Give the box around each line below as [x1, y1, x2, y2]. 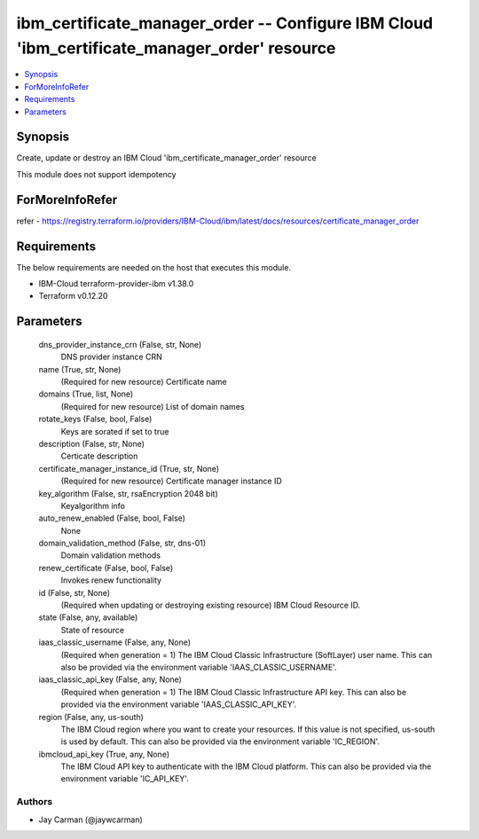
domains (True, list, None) [38, 388, 134, 399]
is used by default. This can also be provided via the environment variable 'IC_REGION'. [60, 736, 381, 747]
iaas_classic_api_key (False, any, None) [38, 674, 182, 685]
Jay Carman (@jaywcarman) [38, 814, 144, 825]
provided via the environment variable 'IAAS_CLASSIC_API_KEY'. [60, 699, 297, 710]
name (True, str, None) [38, 364, 122, 374]
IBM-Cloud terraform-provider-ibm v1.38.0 [38, 278, 194, 289]
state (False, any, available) [38, 612, 138, 623]
